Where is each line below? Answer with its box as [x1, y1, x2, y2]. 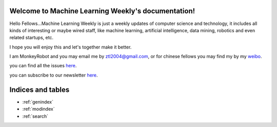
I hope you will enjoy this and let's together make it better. [9, 44, 132, 50]
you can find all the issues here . [9, 63, 77, 69]
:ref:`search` [22, 113, 49, 119]
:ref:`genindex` [22, 98, 54, 105]
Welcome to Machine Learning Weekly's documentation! [9, 7, 195, 15]
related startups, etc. [9, 35, 54, 41]
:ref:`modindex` [22, 106, 55, 112]
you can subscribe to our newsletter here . [9, 72, 98, 78]
